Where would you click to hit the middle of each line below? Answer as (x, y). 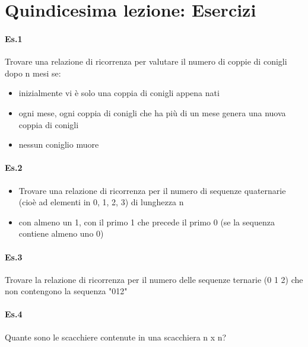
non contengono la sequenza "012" (66, 291)
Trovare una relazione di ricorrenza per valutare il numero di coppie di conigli (146, 61)
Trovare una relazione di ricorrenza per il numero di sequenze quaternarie (152, 190)
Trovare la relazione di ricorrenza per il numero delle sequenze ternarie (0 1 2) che (154, 279)
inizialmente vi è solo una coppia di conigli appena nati (119, 93)
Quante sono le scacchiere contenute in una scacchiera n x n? (116, 337)
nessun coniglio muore (59, 144)
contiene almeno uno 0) (61, 233)
